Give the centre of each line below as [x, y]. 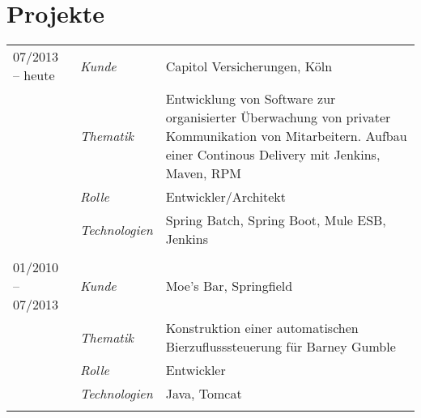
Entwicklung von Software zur [251, 99]
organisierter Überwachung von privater [278, 117]
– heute [34, 75]
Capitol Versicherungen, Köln [249, 66]
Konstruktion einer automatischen [262, 328]
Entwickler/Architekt [225, 197]
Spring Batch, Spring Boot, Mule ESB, [276, 220]
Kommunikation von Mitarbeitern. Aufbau [286, 136]
